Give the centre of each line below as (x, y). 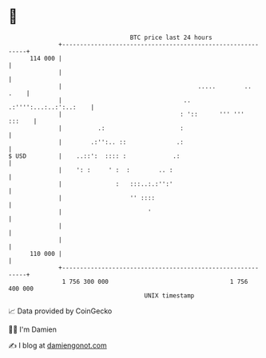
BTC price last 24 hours (171, 37)
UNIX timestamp (169, 295)
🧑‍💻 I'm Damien (33, 329)
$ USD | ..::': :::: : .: (94, 156)
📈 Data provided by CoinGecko (60, 311)
